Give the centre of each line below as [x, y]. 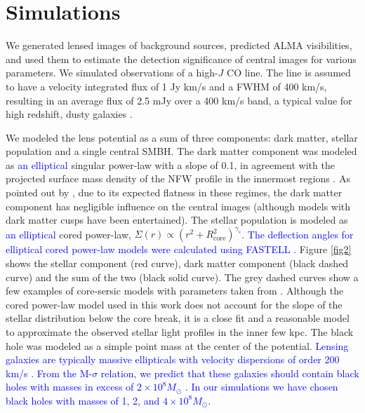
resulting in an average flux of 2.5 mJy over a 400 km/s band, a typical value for [179, 100]
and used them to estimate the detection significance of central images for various [181, 59]
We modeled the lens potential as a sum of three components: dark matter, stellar [182, 137]
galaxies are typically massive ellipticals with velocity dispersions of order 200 [173, 359]
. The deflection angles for [298, 234]
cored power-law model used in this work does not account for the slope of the [174, 304]
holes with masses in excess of [70, 387]
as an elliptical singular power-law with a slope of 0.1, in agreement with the [170, 164]
